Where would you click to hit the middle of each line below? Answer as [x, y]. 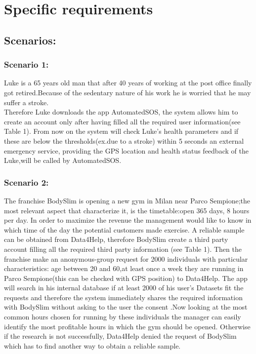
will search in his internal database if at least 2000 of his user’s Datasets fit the [124, 288]
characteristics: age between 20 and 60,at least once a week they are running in [124, 268]
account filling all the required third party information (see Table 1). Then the [123, 249]
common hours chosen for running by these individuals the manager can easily [123, 317]
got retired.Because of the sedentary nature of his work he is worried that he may [128, 92]
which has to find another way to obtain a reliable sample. [92, 345]
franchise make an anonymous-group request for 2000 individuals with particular [126, 258]
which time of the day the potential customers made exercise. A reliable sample [124, 229]
